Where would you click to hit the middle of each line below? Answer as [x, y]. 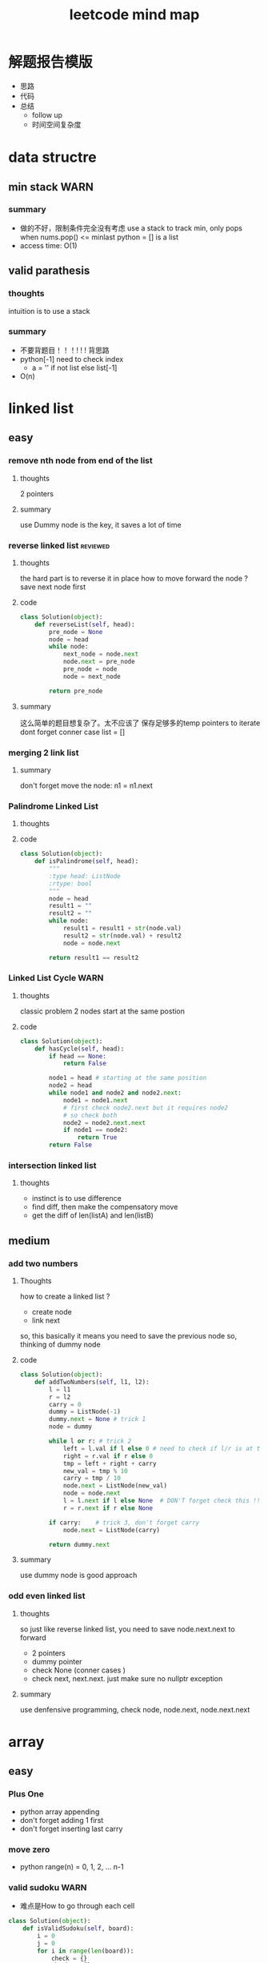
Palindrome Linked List [53, 806]
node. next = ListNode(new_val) [115, 1486]
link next [46, 1321]
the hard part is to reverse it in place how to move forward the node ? [134, 578]
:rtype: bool [70, 883]
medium [29, 1240]
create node [52, 1312]
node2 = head [70, 1086]
